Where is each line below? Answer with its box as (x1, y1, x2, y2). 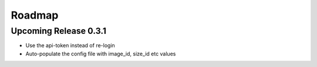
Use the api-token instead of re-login (25, 42, 116, 49)
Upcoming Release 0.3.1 (11, 26, 107, 36)
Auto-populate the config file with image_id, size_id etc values (25, 50, 176, 57)
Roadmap (11, 9, 59, 22)
